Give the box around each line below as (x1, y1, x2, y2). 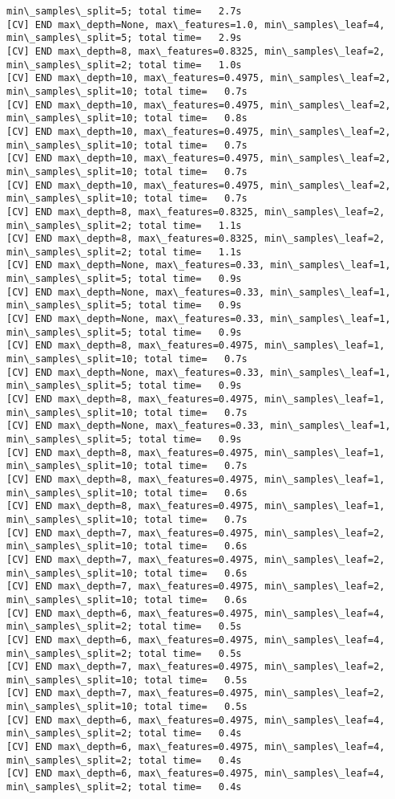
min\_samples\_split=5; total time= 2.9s (6, 32, 242, 44)
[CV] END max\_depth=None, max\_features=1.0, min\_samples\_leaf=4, (6, 18, 385, 31)
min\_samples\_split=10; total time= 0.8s (6, 112, 248, 124)
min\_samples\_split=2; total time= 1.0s (6, 59, 242, 71)
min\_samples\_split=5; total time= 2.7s (6, 6, 242, 17)
